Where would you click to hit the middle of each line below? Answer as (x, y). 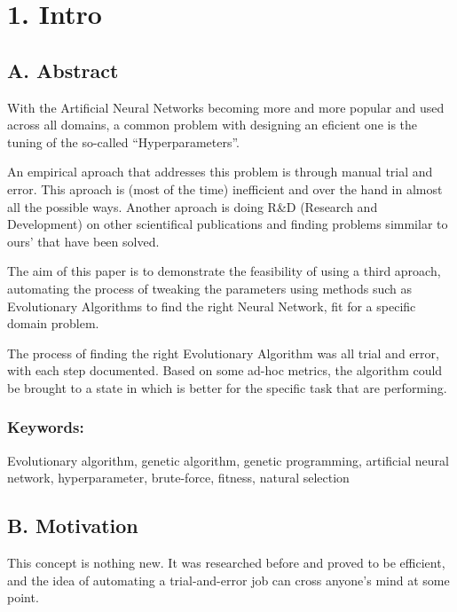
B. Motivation (73, 526)
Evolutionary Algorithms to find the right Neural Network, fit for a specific (212, 306)
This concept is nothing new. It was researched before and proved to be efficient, (226, 563)
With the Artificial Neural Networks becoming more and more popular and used (226, 107)
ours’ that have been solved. (83, 241)
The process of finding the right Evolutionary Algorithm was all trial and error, (223, 353)
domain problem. (53, 323)
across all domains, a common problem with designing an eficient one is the (213, 125)
